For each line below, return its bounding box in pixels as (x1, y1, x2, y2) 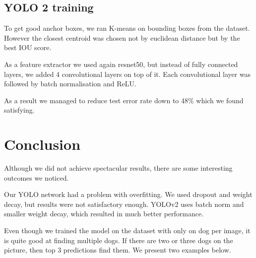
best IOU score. (4, 42, 52, 53)
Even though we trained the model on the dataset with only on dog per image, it (4, 225, 251, 236)
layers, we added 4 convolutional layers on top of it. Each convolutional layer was (4, 68, 251, 79)
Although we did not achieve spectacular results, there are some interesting (4, 163, 233, 173)
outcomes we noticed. (4, 172, 69, 183)
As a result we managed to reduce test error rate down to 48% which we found (4, 95, 244, 105)
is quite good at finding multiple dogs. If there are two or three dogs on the (4, 235, 233, 245)
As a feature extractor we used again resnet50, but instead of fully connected (4, 59, 238, 69)
